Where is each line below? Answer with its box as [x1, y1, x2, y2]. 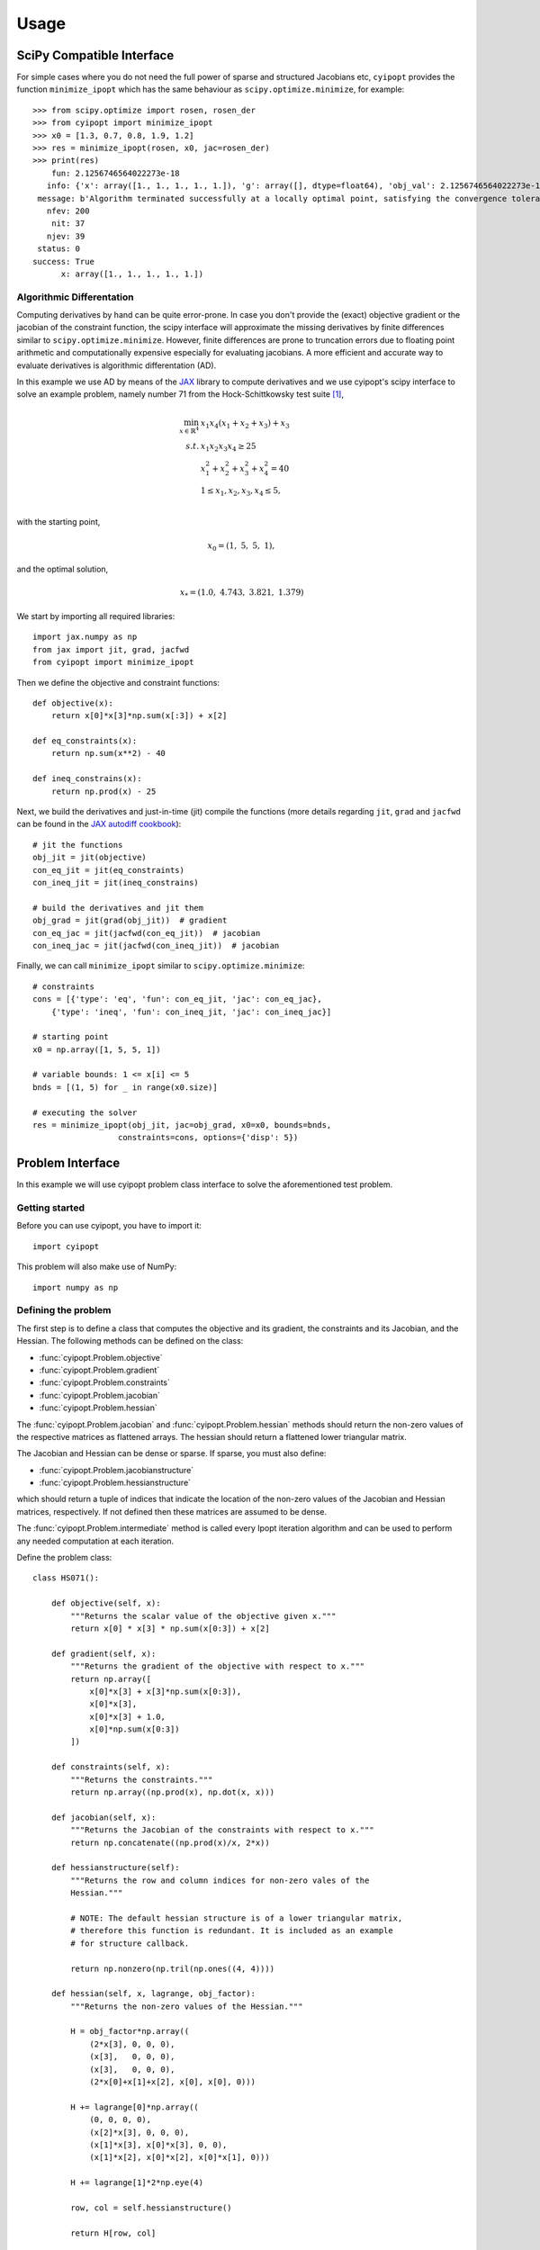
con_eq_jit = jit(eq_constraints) [32, 865, 184, 875]
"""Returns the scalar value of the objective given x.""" [70, 1611, 337, 1621]
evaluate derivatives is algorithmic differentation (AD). [16, 360, 217, 371]
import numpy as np [32, 1282, 119, 1292]
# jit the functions [32, 840, 123, 850]
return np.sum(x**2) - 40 [50, 748, 166, 759]
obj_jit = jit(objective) [32, 852, 148, 863]
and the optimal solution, [16, 563, 109, 575]
